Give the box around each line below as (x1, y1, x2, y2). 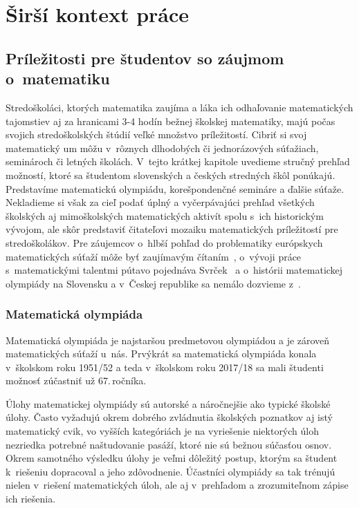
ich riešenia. (6, 491, 56, 506)
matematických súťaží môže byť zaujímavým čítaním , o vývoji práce (6, 249, 302, 263)
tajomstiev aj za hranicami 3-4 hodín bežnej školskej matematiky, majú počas (6, 113, 335, 128)
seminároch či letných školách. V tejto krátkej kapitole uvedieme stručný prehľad (6, 154, 350, 169)
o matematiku (6, 68, 110, 89)
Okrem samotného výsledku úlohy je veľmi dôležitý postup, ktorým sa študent (6, 451, 338, 465)
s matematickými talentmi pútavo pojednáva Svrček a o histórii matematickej (6, 263, 343, 277)
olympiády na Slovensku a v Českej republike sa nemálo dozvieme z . (6, 276, 301, 290)
